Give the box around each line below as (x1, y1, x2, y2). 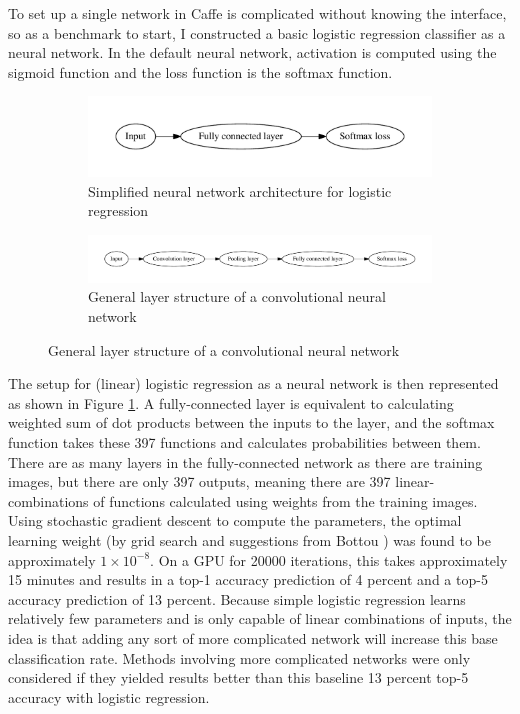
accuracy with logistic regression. (8, 686, 210, 707)
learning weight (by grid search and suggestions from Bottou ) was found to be (8, 529, 491, 550)
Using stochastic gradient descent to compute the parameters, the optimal (8, 510, 462, 531)
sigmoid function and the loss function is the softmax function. (8, 61, 393, 82)
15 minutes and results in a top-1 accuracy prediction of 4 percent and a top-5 (8, 569, 488, 590)
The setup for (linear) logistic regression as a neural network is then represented (8, 373, 499, 394)
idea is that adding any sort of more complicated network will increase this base (8, 627, 498, 648)
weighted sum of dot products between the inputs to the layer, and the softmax (8, 412, 495, 433)
